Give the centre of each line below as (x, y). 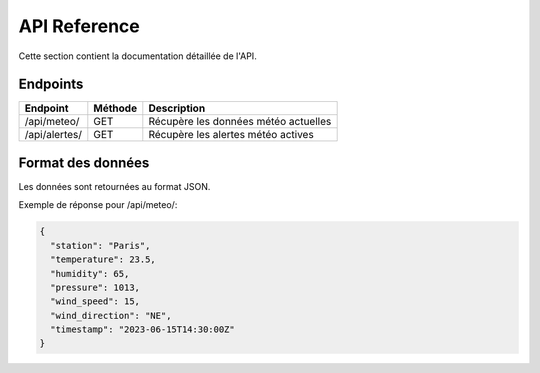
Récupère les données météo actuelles (240, 122)
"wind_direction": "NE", (111, 315)
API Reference (79, 26)
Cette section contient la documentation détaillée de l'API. (137, 56)
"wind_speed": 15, (95, 301)
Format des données (84, 162)
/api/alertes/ (53, 135)
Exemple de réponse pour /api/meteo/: (98, 205)
